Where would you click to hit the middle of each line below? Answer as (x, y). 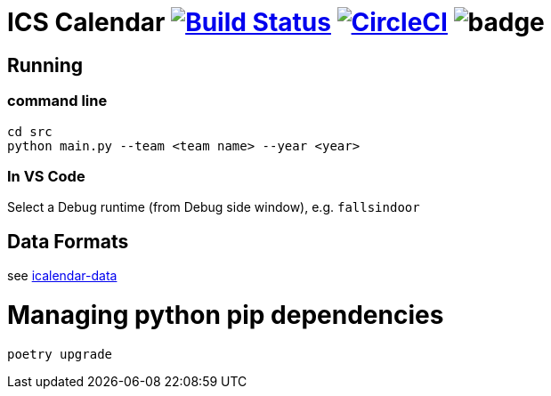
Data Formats (68, 241)
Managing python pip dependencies (226, 315)
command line (57, 101)
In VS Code (46, 176)
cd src (30, 131)
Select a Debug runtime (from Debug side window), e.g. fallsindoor (214, 207)
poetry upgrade (60, 354)
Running (45, 65)
